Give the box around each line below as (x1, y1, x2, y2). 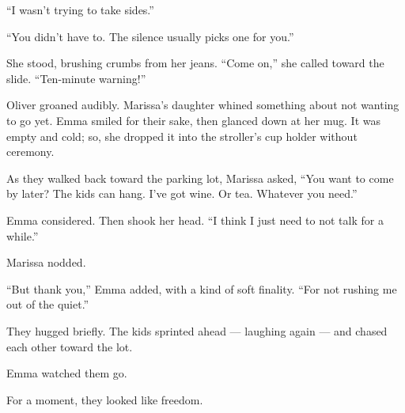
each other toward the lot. (6, 338, 133, 354)
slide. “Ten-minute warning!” (6, 70, 146, 86)
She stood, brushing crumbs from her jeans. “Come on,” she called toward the (6, 55, 384, 71)
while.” (6, 227, 39, 244)
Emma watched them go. (6, 365, 127, 381)
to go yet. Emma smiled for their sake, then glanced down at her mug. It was (6, 112, 380, 128)
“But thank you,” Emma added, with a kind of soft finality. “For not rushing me (6, 280, 397, 297)
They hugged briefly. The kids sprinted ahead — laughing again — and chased (6, 322, 388, 339)
